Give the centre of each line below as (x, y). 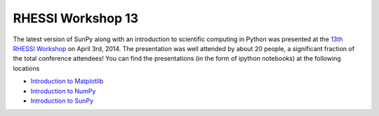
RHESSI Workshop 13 (76, 18)
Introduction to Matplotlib (67, 81)
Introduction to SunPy (62, 101)
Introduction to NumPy (63, 91)
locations (26, 68)
